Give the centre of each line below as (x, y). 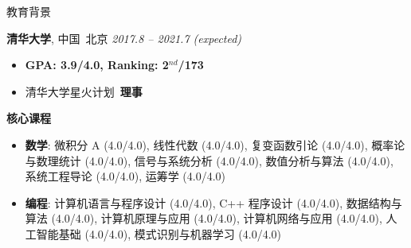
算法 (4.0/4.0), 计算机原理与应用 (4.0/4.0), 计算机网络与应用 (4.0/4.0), (204, 218)
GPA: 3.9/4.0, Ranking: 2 (97, 65)
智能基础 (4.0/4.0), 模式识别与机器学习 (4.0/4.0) (159, 233)
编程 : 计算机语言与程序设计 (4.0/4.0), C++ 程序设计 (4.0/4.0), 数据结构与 (213, 202)
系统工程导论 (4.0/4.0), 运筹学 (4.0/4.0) (125, 176)
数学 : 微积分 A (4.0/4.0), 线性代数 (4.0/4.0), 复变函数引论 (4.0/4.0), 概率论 (215, 144)
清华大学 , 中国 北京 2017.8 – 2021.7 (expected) (124, 38)
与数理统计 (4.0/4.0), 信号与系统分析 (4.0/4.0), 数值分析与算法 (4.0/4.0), (209, 160)
